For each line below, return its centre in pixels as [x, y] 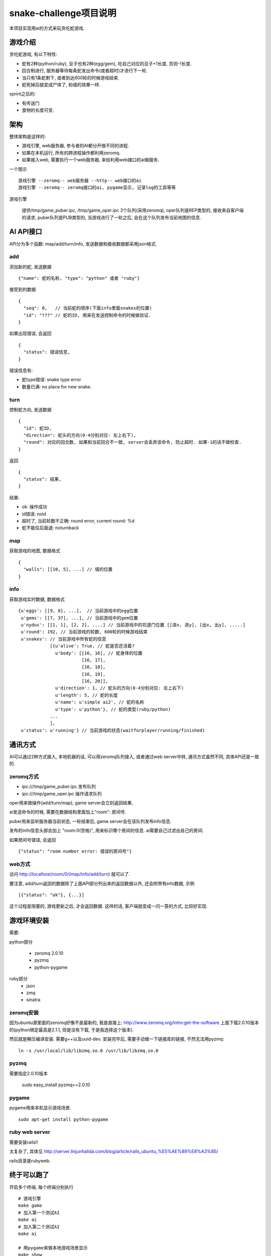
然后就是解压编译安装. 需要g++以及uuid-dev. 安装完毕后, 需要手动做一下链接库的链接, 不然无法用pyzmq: [117, 1039]
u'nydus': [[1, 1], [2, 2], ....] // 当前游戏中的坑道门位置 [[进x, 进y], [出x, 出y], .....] [133, 625]
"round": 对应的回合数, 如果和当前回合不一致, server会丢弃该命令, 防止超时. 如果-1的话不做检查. [132, 442]
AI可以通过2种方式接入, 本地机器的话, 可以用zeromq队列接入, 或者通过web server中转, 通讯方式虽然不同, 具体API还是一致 [134, 757]
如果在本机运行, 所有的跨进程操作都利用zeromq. [71, 153]
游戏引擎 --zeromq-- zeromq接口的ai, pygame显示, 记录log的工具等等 [97, 188]
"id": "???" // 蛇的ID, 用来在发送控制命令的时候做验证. [87, 315]
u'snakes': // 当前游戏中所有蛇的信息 [63, 639]
